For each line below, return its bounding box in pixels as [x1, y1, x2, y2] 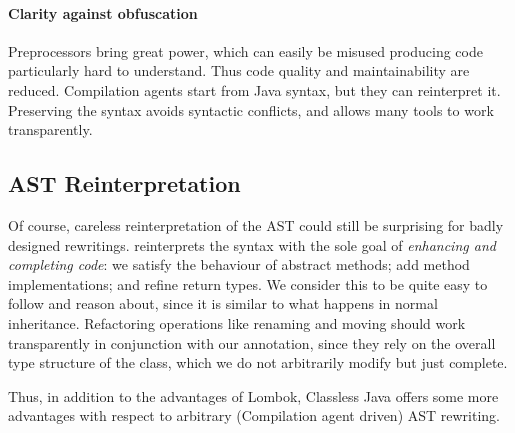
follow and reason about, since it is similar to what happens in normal [8, 293, 438, 314]
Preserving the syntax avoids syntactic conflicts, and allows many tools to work [8, 99, 494, 120]
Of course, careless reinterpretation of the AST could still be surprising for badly [8, 214, 504, 235]
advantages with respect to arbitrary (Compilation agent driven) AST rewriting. [8, 405, 501, 426]
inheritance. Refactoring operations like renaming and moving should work [8, 312, 466, 333]
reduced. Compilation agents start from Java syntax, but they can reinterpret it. [8, 79, 501, 100]
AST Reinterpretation [8, 168, 241, 199]
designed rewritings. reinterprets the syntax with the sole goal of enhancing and [8, 234, 496, 255]
